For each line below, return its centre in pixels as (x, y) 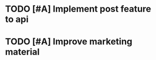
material (22, 52)
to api (17, 19)
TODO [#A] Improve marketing (69, 42)
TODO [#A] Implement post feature (78, 9)
